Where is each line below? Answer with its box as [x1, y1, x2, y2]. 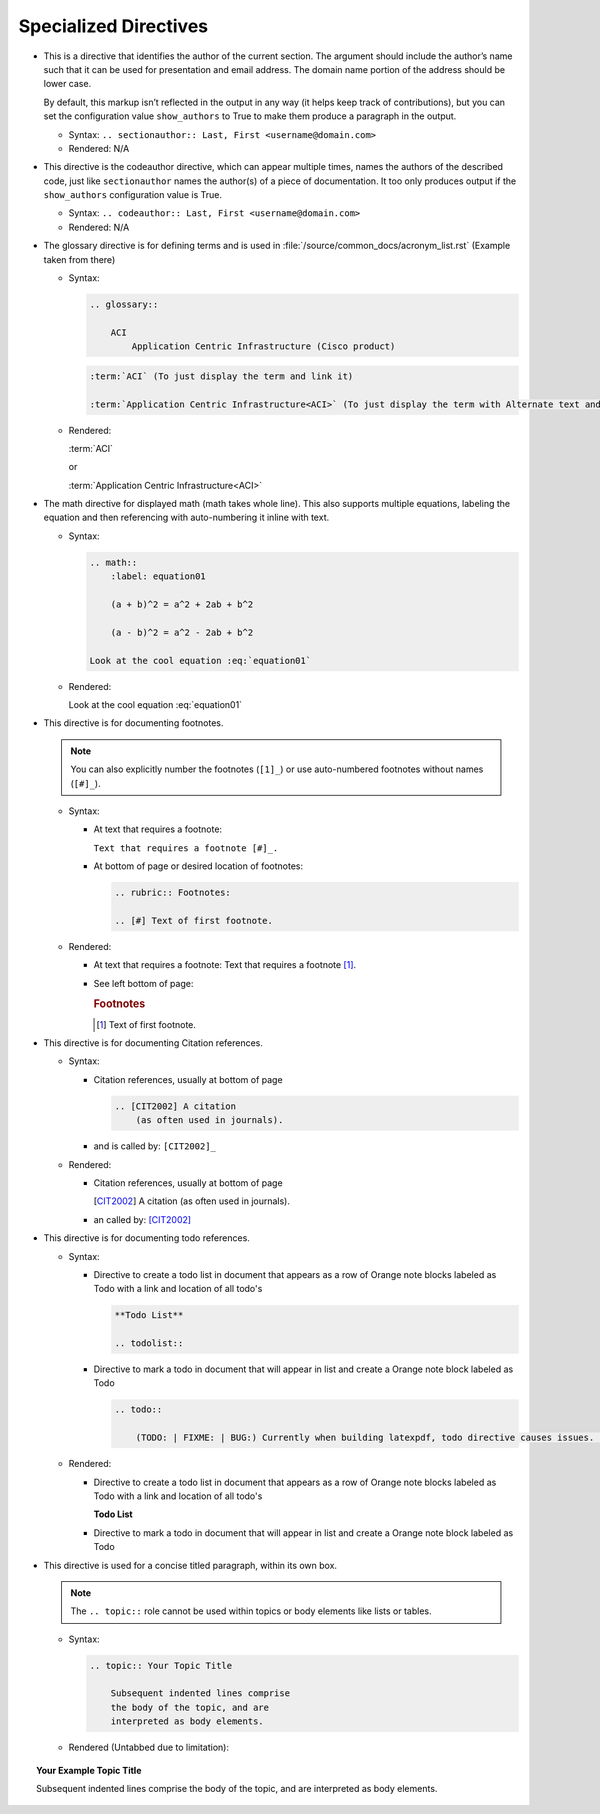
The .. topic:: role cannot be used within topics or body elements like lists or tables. [70, 1605, 432, 1617]
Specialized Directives [18, 15, 209, 37]
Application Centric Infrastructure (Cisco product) [131, 341, 396, 352]
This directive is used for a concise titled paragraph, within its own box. [43, 1559, 338, 1571]
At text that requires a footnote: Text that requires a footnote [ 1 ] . [93, 959, 357, 971]
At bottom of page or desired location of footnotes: [93, 860, 304, 872]
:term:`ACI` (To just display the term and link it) [89, 370, 354, 382]
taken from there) [43, 253, 116, 265]
